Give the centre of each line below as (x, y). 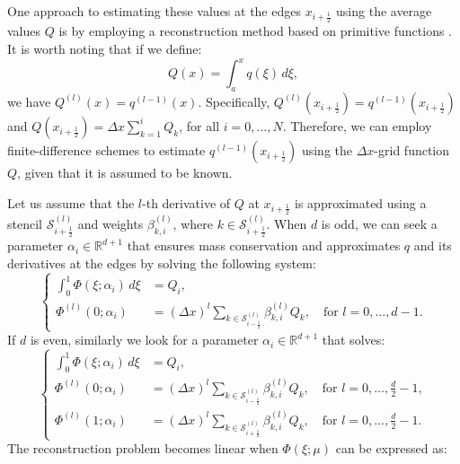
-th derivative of (186, 202)
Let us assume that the (71, 202)
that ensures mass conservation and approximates (264, 245)
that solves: (354, 340)
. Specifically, (234, 101)
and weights (111, 223)
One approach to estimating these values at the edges (154, 11)
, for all (199, 125)
